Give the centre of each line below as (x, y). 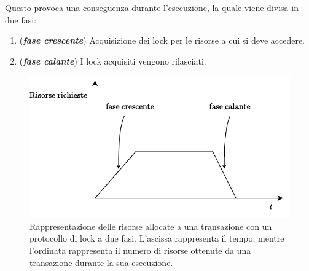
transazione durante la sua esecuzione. (101, 262)
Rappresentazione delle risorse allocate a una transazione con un (151, 226)
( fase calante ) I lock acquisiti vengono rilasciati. (113, 61)
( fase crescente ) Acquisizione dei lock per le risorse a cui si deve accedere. (162, 40)
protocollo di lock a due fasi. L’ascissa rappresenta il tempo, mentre (157, 238)
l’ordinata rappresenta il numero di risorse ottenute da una (140, 250)
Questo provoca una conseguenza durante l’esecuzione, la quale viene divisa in (152, 7)
